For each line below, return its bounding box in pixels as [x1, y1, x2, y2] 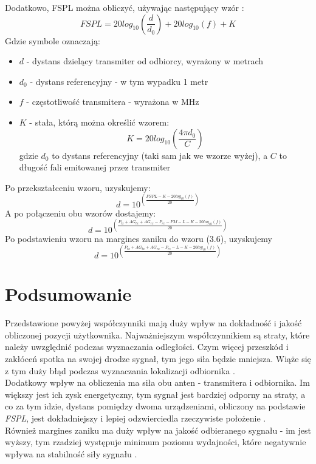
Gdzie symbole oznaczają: [5, 34, 100, 47]
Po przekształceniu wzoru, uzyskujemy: [5, 181, 151, 193]
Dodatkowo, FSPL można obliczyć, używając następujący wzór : [5, 1, 244, 13]
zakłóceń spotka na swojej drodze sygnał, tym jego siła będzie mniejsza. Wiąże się [5, 352, 311, 365]
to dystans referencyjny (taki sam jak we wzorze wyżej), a [52, 149, 268, 161]
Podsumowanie [5, 281, 132, 306]
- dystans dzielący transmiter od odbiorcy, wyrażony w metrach [26, 55, 264, 67]
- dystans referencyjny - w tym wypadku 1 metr [30, 75, 208, 87]
